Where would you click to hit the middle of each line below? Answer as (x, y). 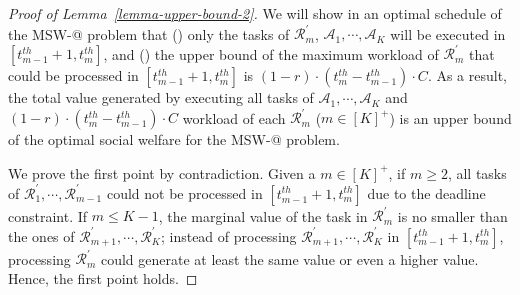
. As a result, (467, 75)
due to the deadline (426, 192)
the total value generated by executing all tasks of (161, 97)
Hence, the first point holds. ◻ (103, 277)
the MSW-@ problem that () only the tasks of (149, 33)
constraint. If (48, 215)
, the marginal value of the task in (263, 215)
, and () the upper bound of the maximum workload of (271, 53)
